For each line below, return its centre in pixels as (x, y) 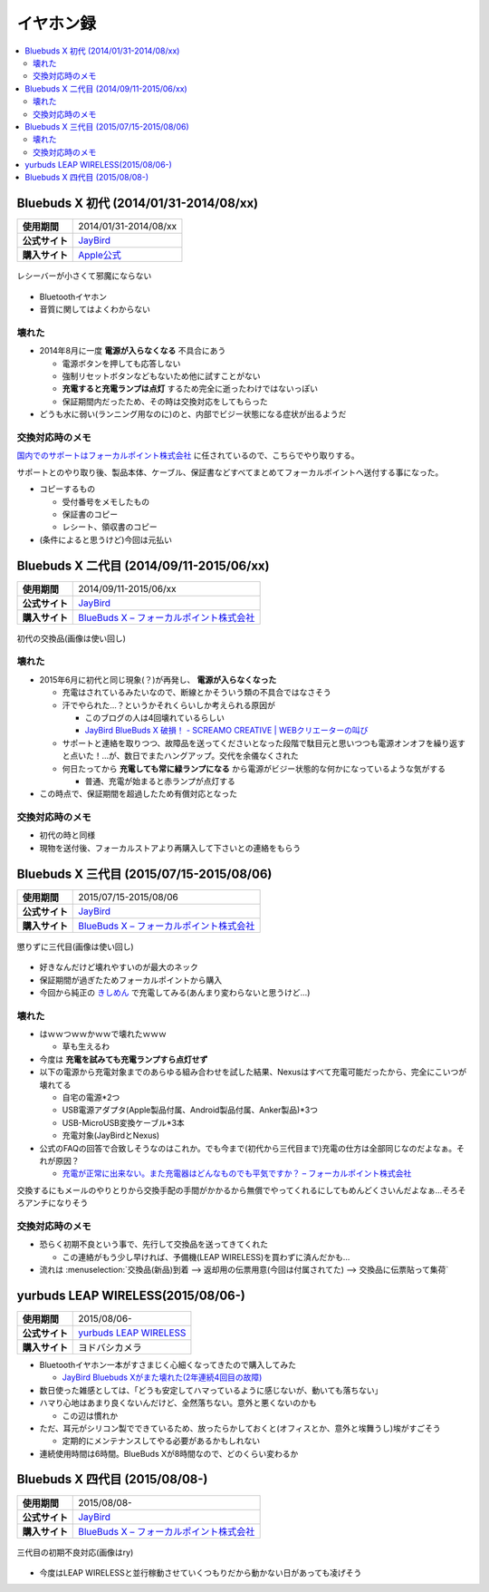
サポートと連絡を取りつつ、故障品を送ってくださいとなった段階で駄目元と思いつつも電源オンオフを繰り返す (264, 743)
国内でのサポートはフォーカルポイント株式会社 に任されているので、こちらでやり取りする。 (188, 456)
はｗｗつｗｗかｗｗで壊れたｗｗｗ (103, 1034)
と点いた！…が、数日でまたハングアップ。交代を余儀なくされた (180, 756)
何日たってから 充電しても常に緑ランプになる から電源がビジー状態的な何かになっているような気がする (254, 768)
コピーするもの (67, 489)
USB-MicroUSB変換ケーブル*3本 (123, 1122)
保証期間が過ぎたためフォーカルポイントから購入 (130, 980)
